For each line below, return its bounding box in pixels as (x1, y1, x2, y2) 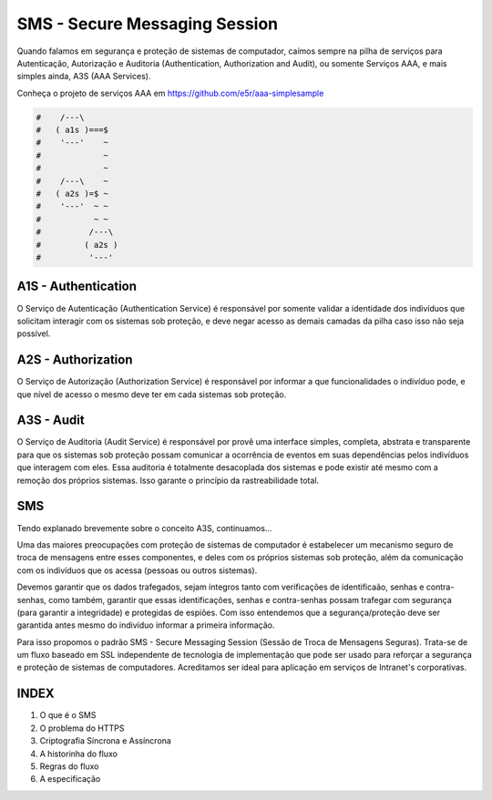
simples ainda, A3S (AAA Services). (16, 71, 151, 82)
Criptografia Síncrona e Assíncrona (39, 735, 172, 746)
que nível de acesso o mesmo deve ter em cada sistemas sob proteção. (16, 388, 287, 400)
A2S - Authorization (16, 352, 133, 368)
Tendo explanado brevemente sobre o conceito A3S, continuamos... (16, 522, 272, 533)
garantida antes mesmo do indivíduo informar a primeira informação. (16, 620, 275, 631)
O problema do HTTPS (39, 723, 125, 733)
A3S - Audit (16, 413, 86, 428)
